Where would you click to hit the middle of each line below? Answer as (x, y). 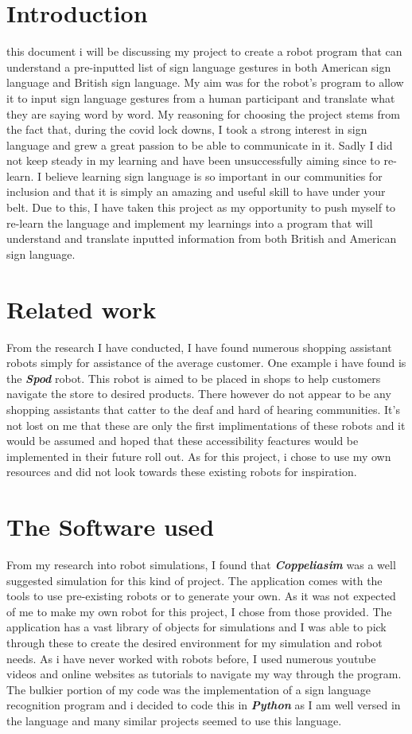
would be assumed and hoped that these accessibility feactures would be (183, 441)
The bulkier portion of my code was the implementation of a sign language (189, 689)
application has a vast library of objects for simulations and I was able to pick (196, 627)
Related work (82, 308)
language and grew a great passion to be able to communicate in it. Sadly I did (200, 144)
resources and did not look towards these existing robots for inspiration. (182, 472)
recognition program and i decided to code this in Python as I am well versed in (204, 705)
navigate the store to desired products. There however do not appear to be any (199, 394)
